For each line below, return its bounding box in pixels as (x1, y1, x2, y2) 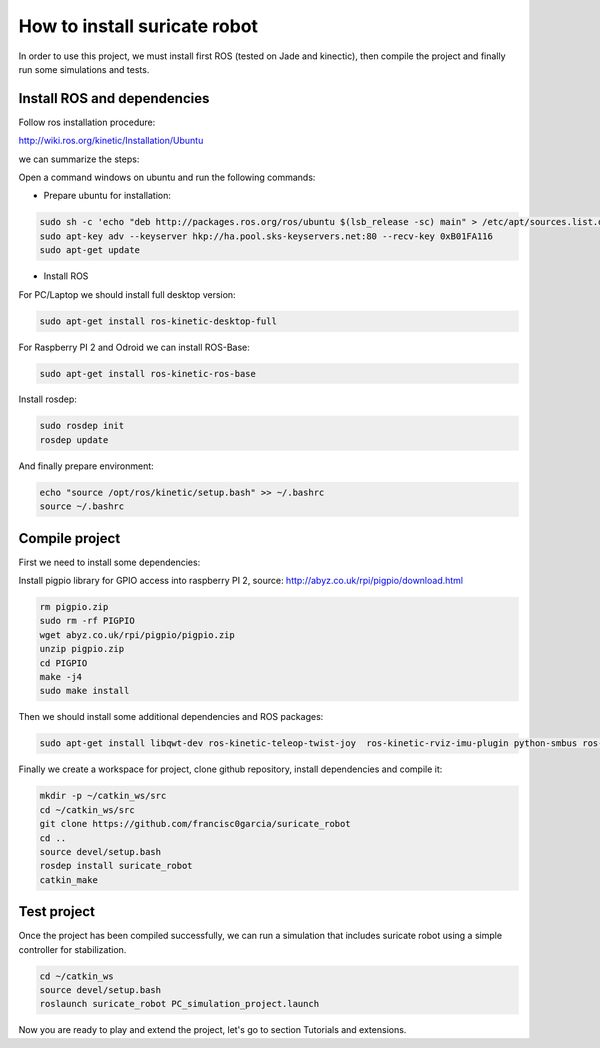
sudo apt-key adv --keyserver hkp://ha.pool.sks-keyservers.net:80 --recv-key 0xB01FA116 (39, 230, 494, 242)
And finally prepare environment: (18, 460, 154, 472)
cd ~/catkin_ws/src (39, 804, 135, 815)
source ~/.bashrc (39, 501, 125, 512)
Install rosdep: (18, 393, 77, 405)
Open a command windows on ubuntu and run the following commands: (18, 171, 316, 184)
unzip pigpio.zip (39, 643, 125, 655)
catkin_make (39, 874, 99, 885)
